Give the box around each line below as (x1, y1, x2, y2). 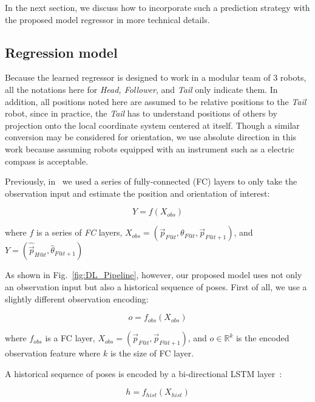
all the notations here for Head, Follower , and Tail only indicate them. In (5, 83, 278, 95)
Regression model (5, 43, 118, 61)
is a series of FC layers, (36, 226, 123, 239)
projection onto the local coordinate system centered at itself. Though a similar (5, 118, 300, 131)
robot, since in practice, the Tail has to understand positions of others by (5, 107, 277, 120)
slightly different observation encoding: (5, 292, 149, 305)
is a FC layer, (45, 332, 95, 344)
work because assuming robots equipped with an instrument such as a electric (5, 142, 294, 155)
